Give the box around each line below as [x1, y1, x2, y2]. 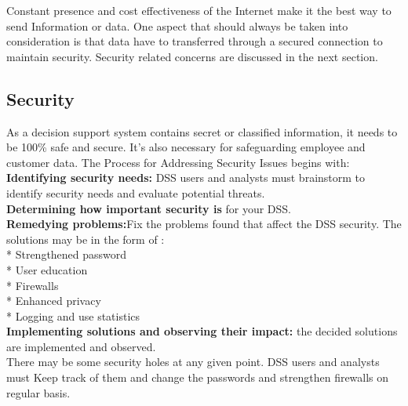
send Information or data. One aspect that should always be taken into [6, 17, 348, 34]
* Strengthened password [6, 246, 127, 263]
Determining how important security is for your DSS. [6, 200, 291, 216]
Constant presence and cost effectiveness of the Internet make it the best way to [6, 2, 392, 18]
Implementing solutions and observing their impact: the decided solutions [6, 323, 398, 339]
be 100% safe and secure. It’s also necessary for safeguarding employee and [6, 139, 366, 155]
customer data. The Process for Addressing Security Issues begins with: [6, 154, 350, 170]
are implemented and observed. [6, 338, 156, 354]
